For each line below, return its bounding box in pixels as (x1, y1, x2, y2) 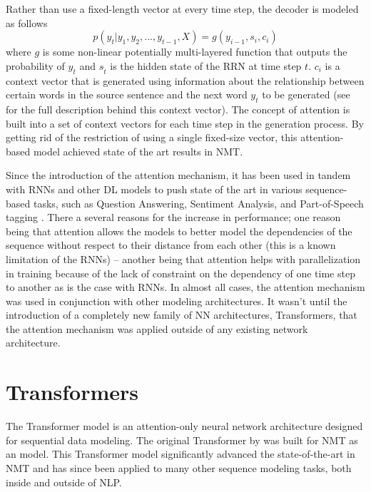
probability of (6, 58, 65, 73)
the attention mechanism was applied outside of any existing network (6, 321, 308, 336)
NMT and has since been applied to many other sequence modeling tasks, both (6, 460, 352, 475)
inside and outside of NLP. (6, 474, 122, 489)
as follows (6, 15, 48, 30)
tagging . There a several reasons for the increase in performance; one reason (6, 210, 341, 225)
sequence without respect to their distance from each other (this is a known (6, 237, 336, 252)
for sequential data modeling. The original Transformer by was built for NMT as (6, 432, 358, 447)
